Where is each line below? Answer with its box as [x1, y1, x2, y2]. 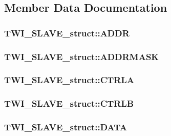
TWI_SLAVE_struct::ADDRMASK [4, 50, 159, 63]
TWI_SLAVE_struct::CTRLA [4, 73, 134, 86]
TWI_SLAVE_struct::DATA [4, 121, 127, 133]
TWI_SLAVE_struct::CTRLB [4, 97, 134, 110]
